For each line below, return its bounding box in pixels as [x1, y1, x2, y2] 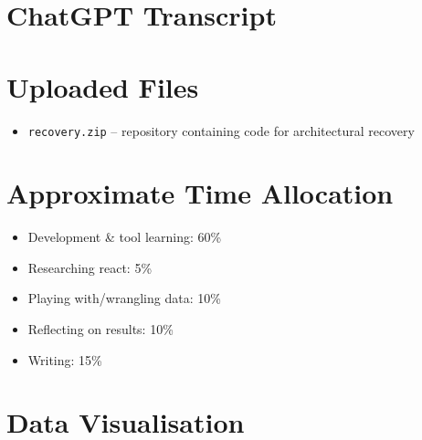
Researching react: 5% [27, 257, 153, 277]
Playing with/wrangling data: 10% [27, 288, 221, 308]
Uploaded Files [6, 68, 199, 105]
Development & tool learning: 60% [27, 227, 222, 246]
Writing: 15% [27, 350, 102, 369]
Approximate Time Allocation [6, 174, 394, 212]
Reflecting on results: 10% [27, 320, 174, 339]
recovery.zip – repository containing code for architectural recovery [27, 120, 415, 140]
